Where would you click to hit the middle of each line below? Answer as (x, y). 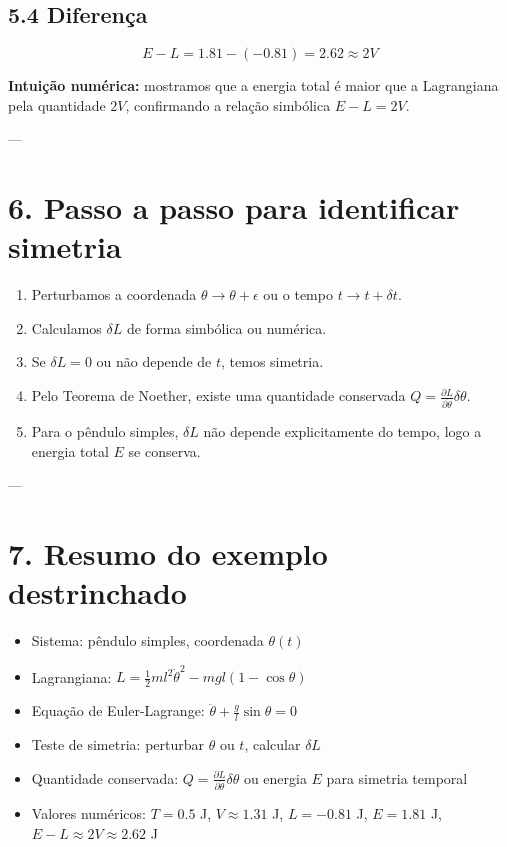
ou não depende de (154, 361)
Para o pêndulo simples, (105, 430)
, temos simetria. (272, 361)
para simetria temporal (397, 777)
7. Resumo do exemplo (168, 552)
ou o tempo (298, 294)
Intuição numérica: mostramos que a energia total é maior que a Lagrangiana (253, 85)
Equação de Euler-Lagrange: (118, 710)
